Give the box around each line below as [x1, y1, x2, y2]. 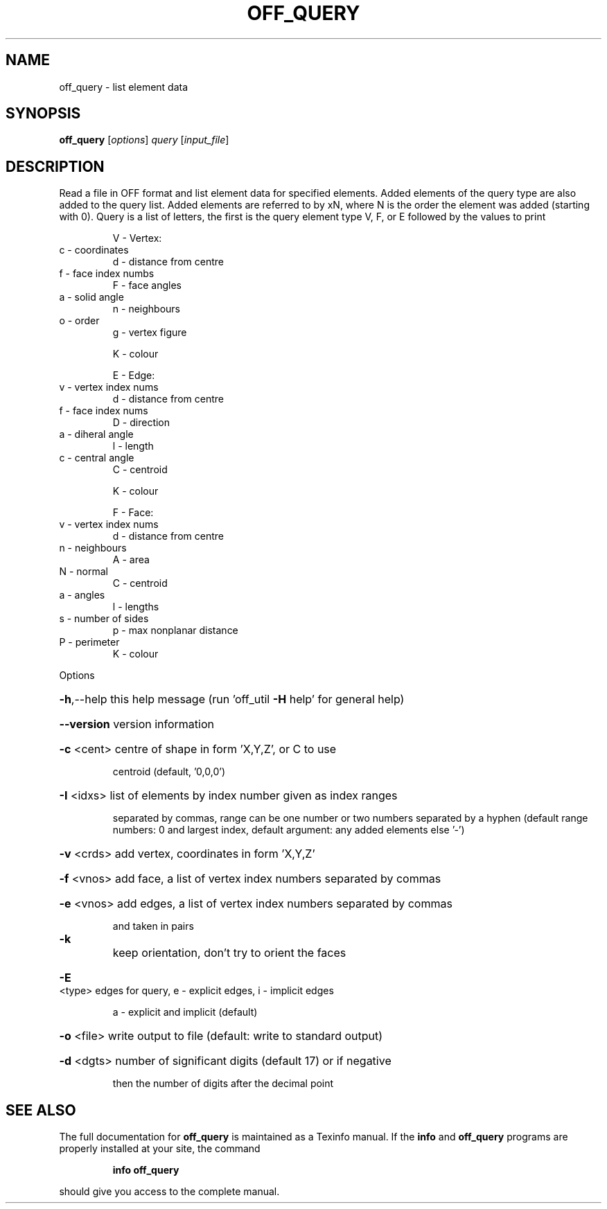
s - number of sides [59, 612, 149, 625]
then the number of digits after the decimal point [112, 1077, 334, 1090]
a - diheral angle [59, 428, 134, 441]
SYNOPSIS [6, 105, 81, 123]
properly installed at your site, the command [59, 1142, 261, 1155]
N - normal [59, 565, 108, 578]
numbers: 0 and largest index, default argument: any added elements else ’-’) [112, 824, 465, 836]
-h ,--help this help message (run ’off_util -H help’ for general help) [59, 692, 405, 707]
